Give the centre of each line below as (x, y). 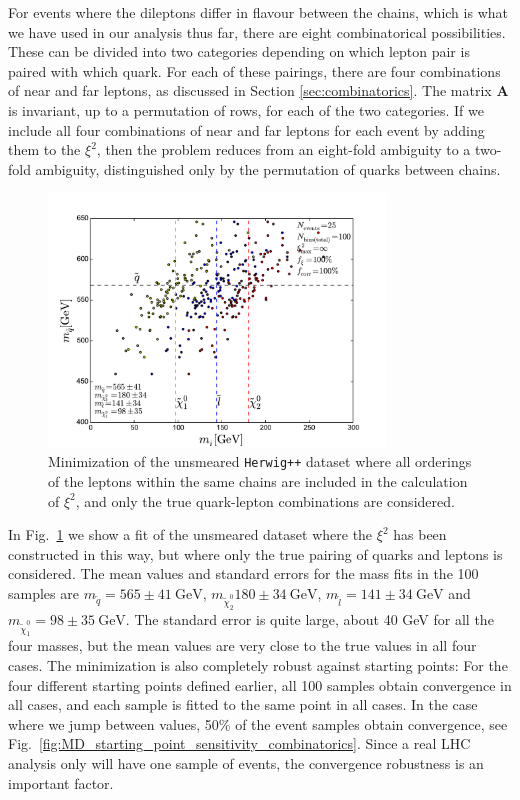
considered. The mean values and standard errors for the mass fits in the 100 (243, 573)
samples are (43, 592)
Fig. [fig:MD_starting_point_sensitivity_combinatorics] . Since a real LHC (239, 743)
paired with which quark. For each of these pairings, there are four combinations (254, 70)
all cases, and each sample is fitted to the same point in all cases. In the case (243, 704)
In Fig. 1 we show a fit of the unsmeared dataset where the (190, 534)
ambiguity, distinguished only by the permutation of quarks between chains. (268, 168)
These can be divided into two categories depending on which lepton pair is (239, 51)
